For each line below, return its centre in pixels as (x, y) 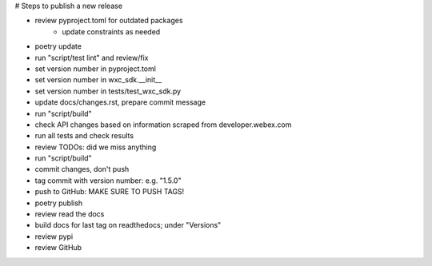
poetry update (58, 46)
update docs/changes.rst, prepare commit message (120, 102)
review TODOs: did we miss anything (96, 147)
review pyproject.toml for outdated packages (109, 21)
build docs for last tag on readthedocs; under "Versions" (128, 225)
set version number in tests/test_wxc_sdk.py (108, 91)
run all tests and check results (84, 136)
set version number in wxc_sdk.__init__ (98, 80)
